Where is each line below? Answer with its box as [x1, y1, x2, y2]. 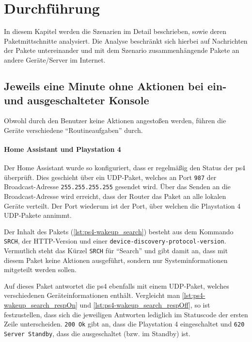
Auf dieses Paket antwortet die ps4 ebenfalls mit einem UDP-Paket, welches [4, 280, 229, 291]
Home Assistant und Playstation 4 [4, 144, 121, 154]
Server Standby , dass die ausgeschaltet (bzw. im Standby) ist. [4, 328, 190, 338]
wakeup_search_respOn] [4, 300, 78, 310]
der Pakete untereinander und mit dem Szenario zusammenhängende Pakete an [4, 45, 239, 55]
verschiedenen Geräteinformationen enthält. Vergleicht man [4, 290, 180, 300]
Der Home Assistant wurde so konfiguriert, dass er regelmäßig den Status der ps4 [4, 163, 246, 173]
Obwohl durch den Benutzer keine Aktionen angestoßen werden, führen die [4, 115, 226, 126]
